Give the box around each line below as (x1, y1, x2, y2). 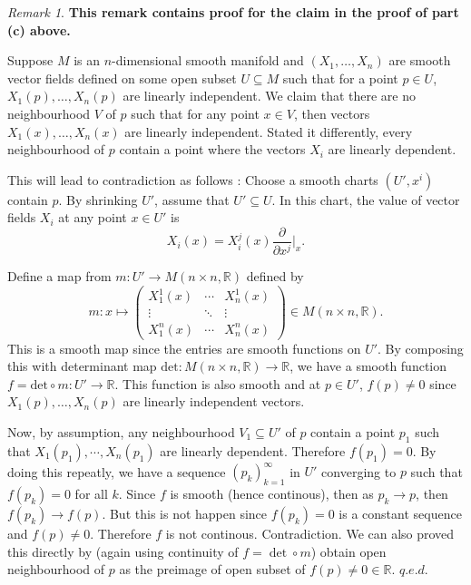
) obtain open (310, 541, 387, 561)
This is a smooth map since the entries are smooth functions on (7, 338, 361, 357)
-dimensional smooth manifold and (112, 51, 304, 70)
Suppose (7, 51, 54, 70)
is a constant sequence (339, 504, 462, 523)
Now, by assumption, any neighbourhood (7, 423, 235, 441)
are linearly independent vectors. (123, 392, 305, 411)
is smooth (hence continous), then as (170, 484, 374, 503)
